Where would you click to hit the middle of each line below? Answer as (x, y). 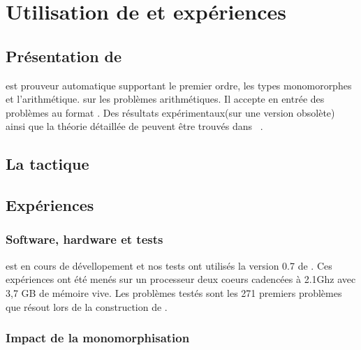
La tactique (47, 164)
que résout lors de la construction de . (87, 306)
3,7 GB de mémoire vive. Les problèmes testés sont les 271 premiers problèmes (174, 292)
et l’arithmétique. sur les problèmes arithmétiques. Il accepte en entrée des (165, 99)
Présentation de (64, 56)
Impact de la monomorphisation (98, 338)
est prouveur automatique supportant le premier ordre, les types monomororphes (179, 85)
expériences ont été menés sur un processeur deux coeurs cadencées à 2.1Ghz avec (181, 279)
